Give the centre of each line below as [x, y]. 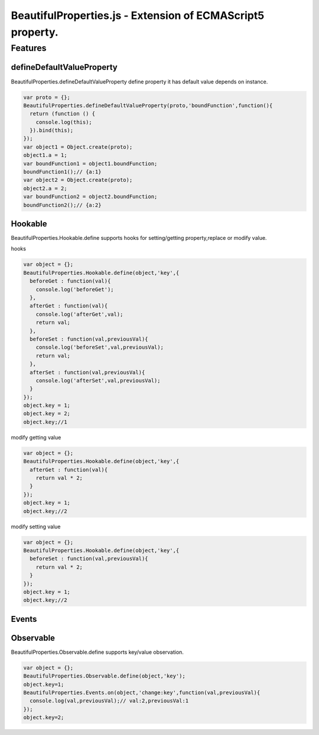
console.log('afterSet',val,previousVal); [98, 380]
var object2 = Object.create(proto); [78, 180]
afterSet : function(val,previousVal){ [87, 372]
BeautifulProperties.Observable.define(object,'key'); [104, 676]
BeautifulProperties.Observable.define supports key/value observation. [97, 652]
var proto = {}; [47, 97]
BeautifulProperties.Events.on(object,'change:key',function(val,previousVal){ [142, 692]
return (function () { [63, 114]
